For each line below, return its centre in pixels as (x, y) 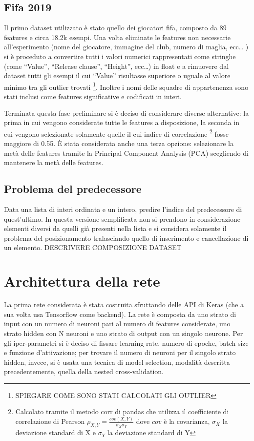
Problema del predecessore (73, 189)
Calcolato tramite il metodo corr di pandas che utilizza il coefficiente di (122, 411)
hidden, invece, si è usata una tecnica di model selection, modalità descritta (117, 362)
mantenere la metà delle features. (54, 162)
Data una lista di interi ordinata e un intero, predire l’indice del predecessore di (123, 209)
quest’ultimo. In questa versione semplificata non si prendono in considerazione (122, 219)
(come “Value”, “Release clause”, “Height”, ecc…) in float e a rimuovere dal (116, 66)
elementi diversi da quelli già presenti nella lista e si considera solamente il (115, 228)
